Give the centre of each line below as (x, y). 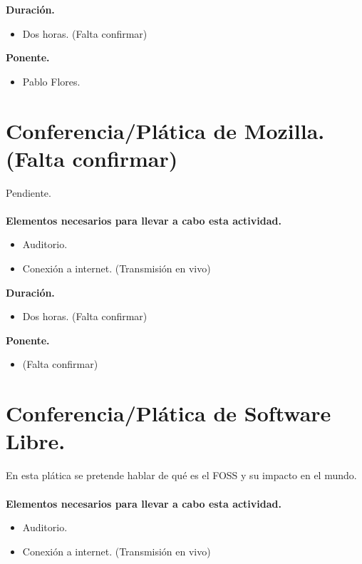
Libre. (36, 441)
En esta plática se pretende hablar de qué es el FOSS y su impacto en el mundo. (181, 475)
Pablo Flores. (51, 81)
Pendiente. (29, 192)
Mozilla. (284, 130)
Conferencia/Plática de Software (169, 413)
